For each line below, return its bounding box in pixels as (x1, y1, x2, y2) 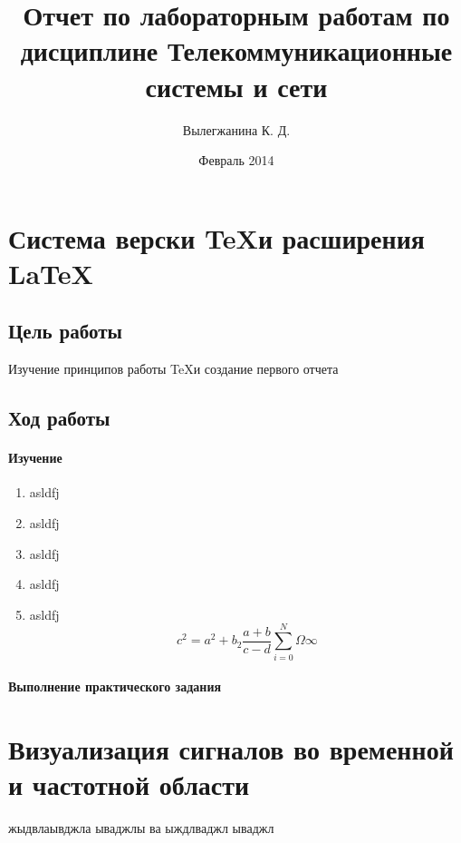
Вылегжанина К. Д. (182, 120, 291, 139)
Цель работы (8, 317, 122, 345)
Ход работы (8, 404, 110, 432)
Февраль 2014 (198, 151, 274, 170)
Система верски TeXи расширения (8, 219, 425, 256)
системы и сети (145, 67, 328, 104)
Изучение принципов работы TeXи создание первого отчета (8, 359, 339, 378)
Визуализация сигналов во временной (8, 730, 454, 767)
